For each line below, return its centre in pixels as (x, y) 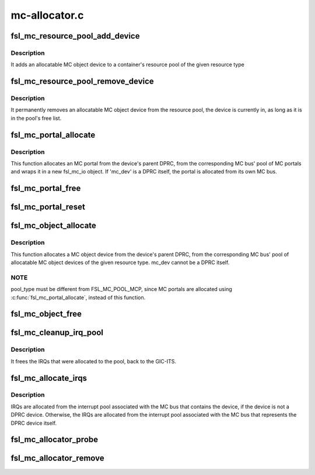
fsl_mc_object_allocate (53, 226)
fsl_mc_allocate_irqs (49, 378)
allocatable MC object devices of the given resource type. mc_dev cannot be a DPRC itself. (120, 262)
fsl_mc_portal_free (46, 188)
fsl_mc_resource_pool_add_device (75, 36)
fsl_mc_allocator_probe (55, 440)
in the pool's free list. (36, 118)
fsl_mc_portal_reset (48, 207)
